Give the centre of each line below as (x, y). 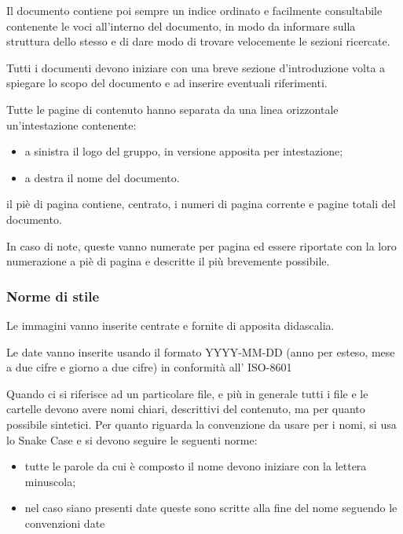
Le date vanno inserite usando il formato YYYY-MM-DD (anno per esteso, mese (201, 351)
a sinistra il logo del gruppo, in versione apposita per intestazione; (184, 151)
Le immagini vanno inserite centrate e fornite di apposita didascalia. (170, 325)
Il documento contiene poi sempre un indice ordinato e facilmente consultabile (194, 10)
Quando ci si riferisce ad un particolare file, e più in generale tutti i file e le (187, 393)
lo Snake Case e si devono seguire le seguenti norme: (132, 439)
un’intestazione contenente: (71, 124)
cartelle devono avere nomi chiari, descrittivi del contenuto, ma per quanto (186, 409)
